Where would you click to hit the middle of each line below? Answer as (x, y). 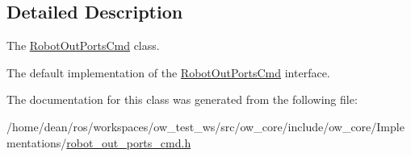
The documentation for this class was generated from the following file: (182, 99)
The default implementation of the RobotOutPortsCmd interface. (168, 72)
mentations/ (37, 142)
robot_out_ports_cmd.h (129, 142)
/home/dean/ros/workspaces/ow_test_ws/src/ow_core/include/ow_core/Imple (205, 126)
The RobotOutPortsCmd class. (83, 45)
